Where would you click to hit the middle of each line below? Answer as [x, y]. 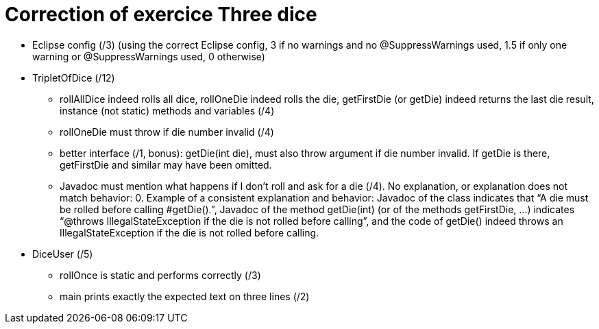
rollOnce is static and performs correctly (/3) [160, 275]
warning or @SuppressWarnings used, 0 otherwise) [149, 56]
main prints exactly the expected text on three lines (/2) [185, 296]
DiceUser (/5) [63, 254]
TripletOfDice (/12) [74, 77]
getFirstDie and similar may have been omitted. [166, 164]
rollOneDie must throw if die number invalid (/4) [167, 132]
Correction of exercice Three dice [161, 14]
